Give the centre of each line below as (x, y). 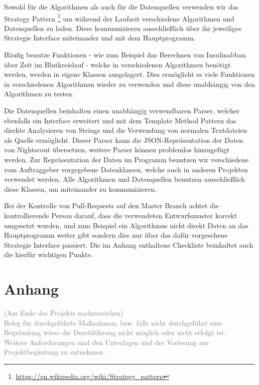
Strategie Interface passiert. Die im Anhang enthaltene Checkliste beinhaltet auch (129, 244)
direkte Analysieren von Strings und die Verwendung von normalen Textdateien (126, 130)
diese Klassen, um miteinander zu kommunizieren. (80, 189)
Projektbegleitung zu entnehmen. (55, 352)
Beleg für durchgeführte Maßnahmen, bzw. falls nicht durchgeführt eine (113, 322)
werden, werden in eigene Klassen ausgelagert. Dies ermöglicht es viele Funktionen (129, 74)
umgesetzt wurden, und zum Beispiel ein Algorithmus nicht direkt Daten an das (126, 225)
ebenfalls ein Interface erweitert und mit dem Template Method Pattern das (120, 120)
